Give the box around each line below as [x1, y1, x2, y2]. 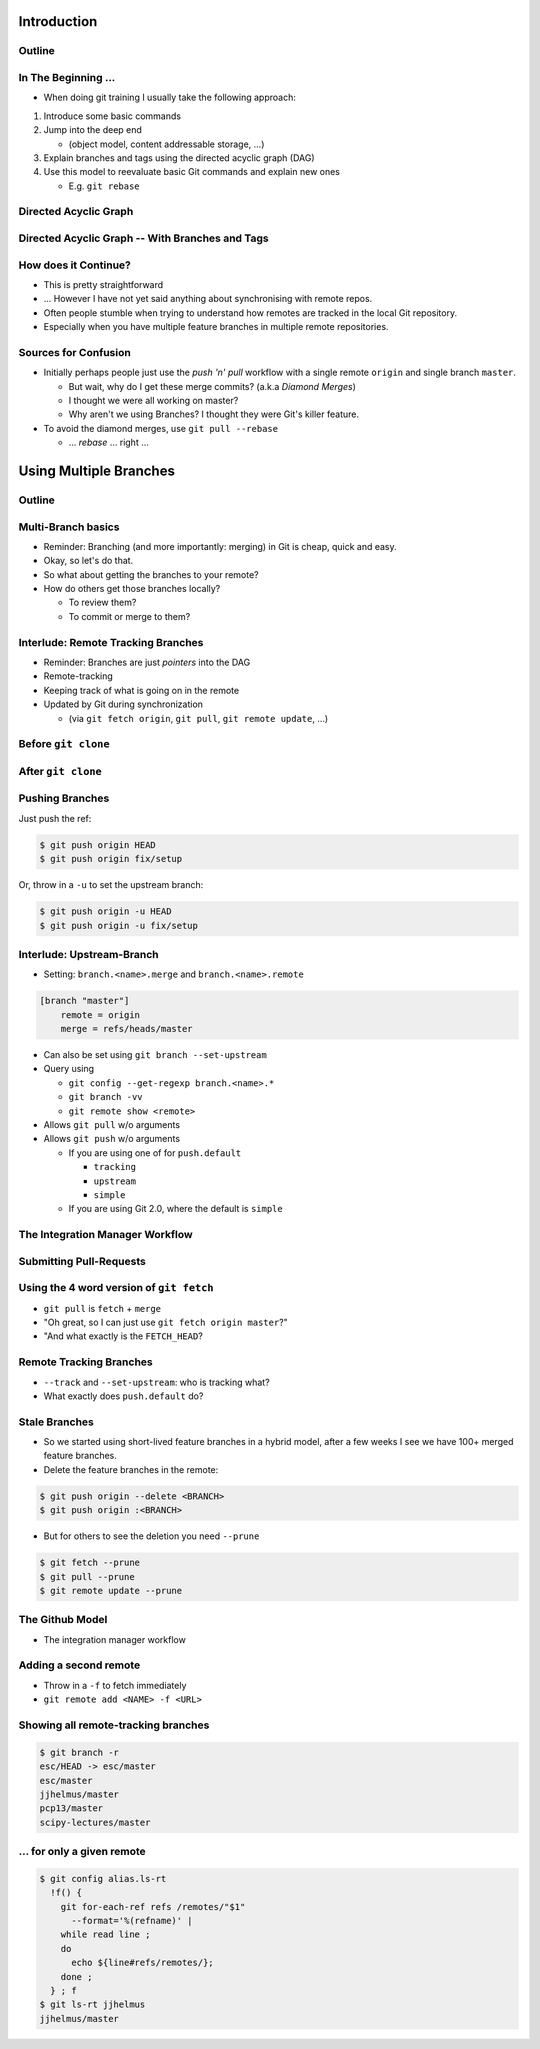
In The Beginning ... [18, 70, 116, 84]
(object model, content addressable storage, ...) [68, 138, 265, 150]
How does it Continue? [18, 258, 132, 272]
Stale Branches [18, 1415, 94, 1429]
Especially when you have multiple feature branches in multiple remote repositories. [43, 321, 389, 333]
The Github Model [18, 1613, 108, 1627]
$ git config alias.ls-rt [39, 1873, 167, 1884]
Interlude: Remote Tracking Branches [18, 635, 204, 649]
